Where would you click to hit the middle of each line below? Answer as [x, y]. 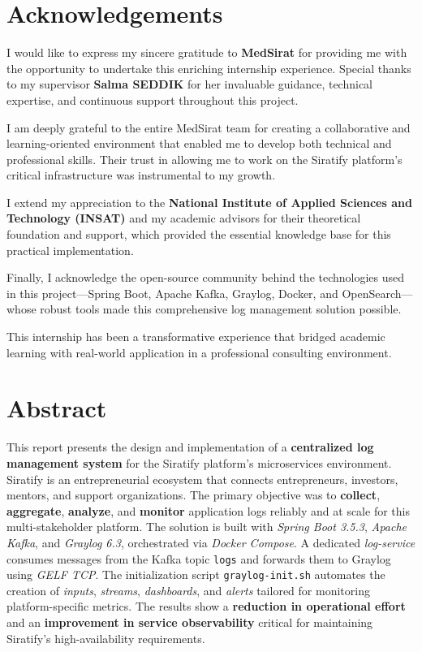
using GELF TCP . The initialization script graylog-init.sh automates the [196, 574]
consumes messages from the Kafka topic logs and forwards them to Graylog [199, 558]
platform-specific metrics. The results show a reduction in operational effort [206, 606]
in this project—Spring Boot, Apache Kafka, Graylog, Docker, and [172, 293]
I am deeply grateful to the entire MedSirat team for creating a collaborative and [209, 127]
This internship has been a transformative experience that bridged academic [196, 337]
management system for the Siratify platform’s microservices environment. [199, 462]
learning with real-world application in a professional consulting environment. [199, 352]
